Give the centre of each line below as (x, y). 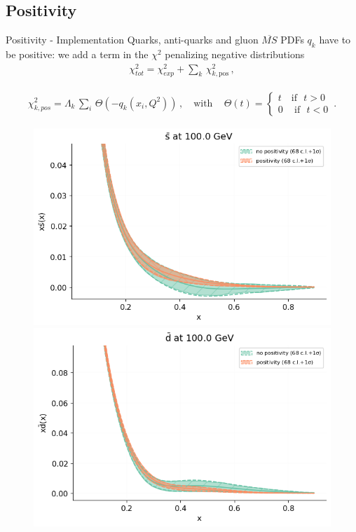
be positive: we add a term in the (77, 54)
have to (335, 40)
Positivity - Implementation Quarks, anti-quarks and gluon (132, 40)
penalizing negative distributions (235, 54)
